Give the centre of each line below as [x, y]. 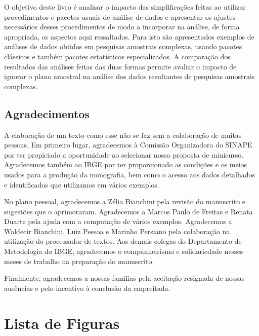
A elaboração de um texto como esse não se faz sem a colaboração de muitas [123, 135]
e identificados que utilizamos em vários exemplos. [82, 184]
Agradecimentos [47, 113]
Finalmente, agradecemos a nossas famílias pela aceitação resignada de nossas [124, 278]
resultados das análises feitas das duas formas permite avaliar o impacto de [120, 66]
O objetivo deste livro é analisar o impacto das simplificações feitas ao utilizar [125, 7]
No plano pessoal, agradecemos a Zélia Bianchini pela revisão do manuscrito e [125, 201]
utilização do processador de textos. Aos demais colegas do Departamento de [123, 241]
